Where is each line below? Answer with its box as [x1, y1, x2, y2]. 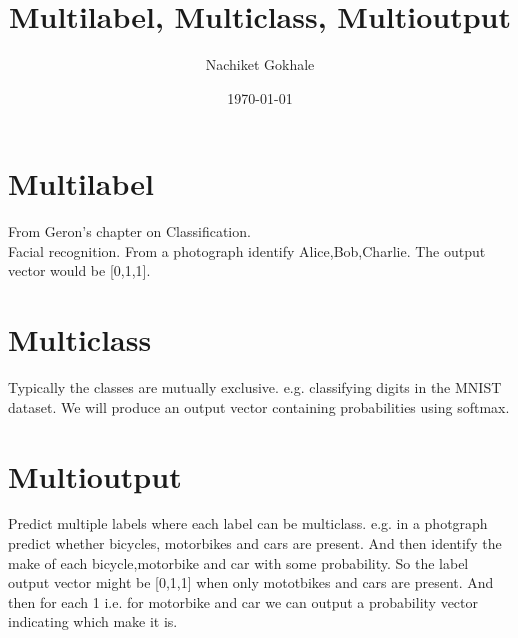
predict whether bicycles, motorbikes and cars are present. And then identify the [8, 533, 502, 554]
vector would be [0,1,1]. [8, 260, 151, 281]
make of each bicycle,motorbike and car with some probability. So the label [8, 552, 469, 573]
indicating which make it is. [8, 611, 178, 632]
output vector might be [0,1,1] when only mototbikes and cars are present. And [8, 572, 494, 593]
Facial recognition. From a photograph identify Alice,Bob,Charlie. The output [8, 240, 486, 261]
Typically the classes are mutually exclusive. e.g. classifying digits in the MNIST [8, 377, 502, 398]
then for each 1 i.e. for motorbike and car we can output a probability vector [8, 591, 479, 612]
